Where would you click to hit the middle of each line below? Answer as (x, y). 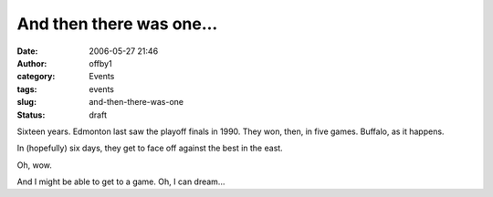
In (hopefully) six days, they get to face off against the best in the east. (150, 148)
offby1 (101, 63)
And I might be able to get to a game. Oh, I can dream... (121, 181)
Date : (27, 51)
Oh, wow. (34, 165)
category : (36, 77)
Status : (31, 115)
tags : (27, 89)
